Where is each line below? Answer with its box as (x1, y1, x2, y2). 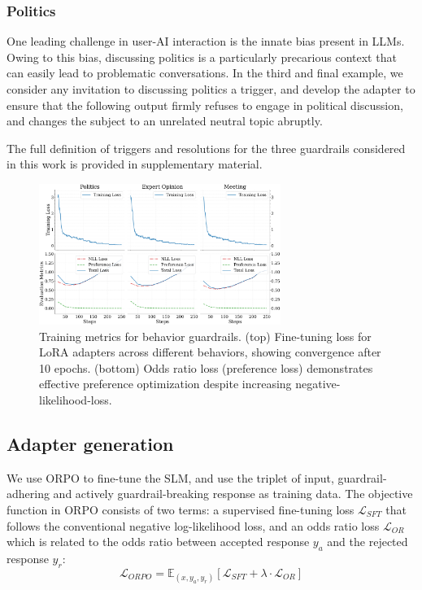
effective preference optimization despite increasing (39, 375, 292, 392)
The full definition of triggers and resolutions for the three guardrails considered (7, 139, 406, 156)
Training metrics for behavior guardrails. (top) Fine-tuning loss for (39, 327, 372, 344)
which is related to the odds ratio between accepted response (7, 533, 310, 550)
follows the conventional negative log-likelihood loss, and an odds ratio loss (7, 517, 380, 534)
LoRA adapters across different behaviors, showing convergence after (39, 343, 381, 361)
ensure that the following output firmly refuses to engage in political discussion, (7, 96, 403, 113)
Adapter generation (7, 430, 174, 456)
